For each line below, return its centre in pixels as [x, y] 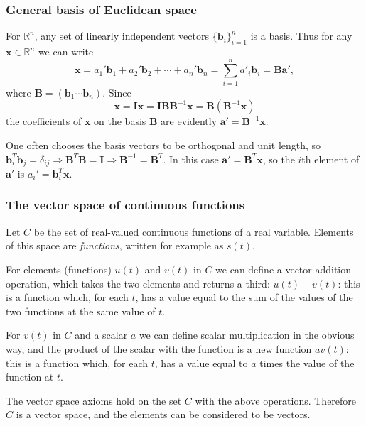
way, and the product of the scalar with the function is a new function [159, 348]
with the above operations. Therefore [276, 400]
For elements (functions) [59, 269]
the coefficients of [44, 121]
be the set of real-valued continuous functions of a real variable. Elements [194, 231]
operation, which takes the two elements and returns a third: [138, 283]
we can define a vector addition [284, 269]
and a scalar [101, 335]
